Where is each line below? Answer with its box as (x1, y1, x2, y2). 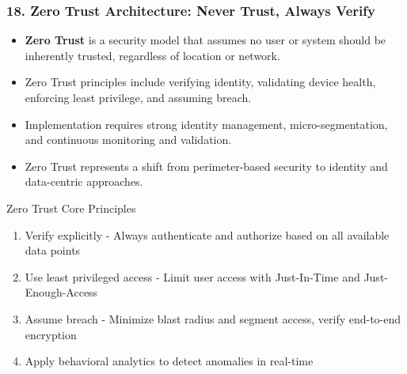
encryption (25, 326, 77, 342)
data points (25, 242, 81, 259)
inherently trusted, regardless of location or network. (25, 47, 280, 63)
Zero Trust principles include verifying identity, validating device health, (25, 74, 376, 90)
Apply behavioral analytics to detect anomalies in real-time (25, 353, 314, 369)
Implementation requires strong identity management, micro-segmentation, (25, 115, 388, 132)
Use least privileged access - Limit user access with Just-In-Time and (25, 268, 360, 285)
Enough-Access (25, 284, 98, 300)
